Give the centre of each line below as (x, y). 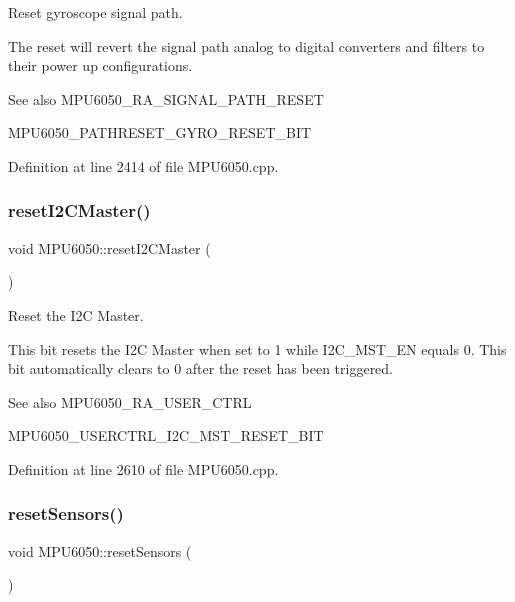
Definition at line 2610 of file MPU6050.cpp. (143, 468)
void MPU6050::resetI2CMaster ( (109, 247)
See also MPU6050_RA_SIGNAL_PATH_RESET (166, 98)
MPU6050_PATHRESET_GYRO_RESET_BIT (160, 132)
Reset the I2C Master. (76, 314)
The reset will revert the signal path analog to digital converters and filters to (246, 45)
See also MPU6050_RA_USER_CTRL (130, 401)
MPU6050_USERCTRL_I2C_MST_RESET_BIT (166, 435)
